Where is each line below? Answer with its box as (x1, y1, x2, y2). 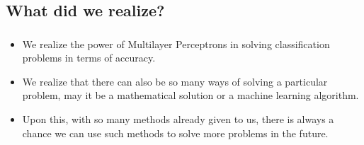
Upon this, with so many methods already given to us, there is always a (22, 112, 334, 127)
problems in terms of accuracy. (22, 50, 156, 65)
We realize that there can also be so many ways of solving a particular (22, 74, 328, 88)
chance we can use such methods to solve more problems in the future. (22, 125, 329, 140)
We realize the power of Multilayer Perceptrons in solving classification (22, 36, 330, 51)
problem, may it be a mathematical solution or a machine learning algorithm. (22, 88, 359, 103)
